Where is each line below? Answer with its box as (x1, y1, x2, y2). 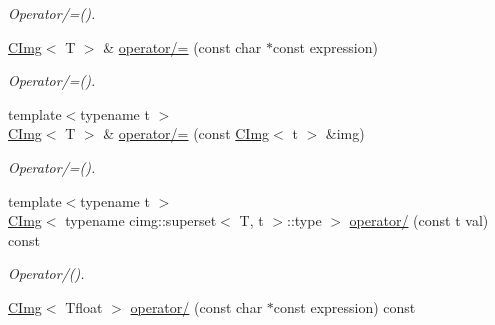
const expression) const (273, 296, 416, 317)
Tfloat (65, 296, 103, 317)
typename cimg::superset (65, 210, 217, 231)
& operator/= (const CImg (103, 123, 270, 144)
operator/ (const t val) (349, 210, 489, 231)
